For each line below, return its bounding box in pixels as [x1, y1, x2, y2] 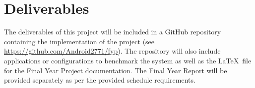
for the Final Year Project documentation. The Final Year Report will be [4, 65, 227, 75]
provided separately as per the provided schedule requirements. [4, 75, 195, 85]
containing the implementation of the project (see [4, 36, 155, 46]
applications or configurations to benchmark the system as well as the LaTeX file [4, 55, 252, 65]
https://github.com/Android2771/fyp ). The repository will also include [4, 46, 221, 56]
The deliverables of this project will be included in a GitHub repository [4, 27, 221, 37]
